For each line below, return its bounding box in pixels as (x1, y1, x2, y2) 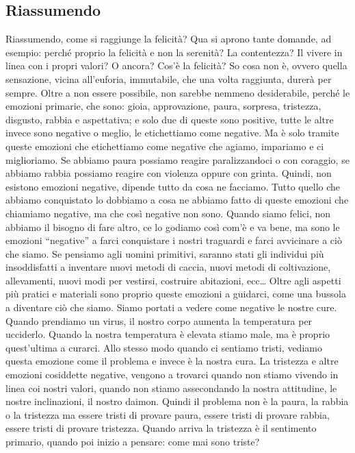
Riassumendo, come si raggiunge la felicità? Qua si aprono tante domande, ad (5, 32, 332, 46)
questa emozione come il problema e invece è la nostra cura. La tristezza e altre (5, 354, 339, 368)
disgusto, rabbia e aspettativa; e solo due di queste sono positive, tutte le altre (5, 112, 334, 126)
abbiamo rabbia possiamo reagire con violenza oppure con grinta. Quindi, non (5, 166, 332, 180)
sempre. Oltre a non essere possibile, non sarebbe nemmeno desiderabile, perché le (5, 85, 350, 99)
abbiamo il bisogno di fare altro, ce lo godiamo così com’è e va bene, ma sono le (5, 219, 340, 234)
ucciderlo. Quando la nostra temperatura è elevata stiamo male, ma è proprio (5, 327, 330, 341)
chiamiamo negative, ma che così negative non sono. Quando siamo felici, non (5, 206, 331, 220)
